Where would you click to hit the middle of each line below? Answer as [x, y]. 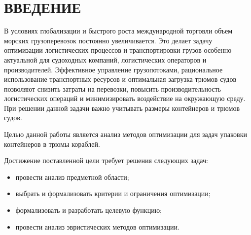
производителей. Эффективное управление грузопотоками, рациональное [113, 69]
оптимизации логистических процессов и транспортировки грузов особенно [118, 50]
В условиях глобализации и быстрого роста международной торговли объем [118, 31]
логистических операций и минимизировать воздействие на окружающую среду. [125, 98]
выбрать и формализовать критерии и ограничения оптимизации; [113, 193]
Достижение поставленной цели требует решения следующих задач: [106, 160]
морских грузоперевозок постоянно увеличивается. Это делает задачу [108, 40]
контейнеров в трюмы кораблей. [52, 144]
